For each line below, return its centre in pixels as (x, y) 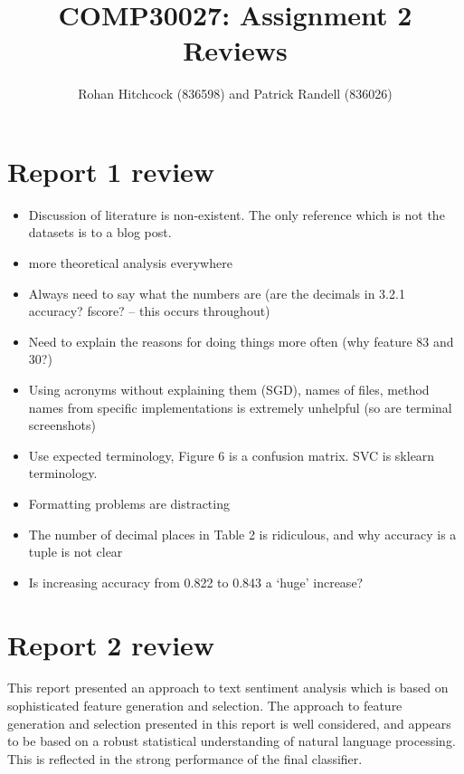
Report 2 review (111, 644)
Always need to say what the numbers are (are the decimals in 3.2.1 (217, 293)
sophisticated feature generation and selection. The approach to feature (205, 706)
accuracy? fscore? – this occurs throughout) (149, 311)
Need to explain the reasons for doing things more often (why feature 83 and (241, 341)
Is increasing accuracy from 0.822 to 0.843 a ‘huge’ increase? (196, 582)
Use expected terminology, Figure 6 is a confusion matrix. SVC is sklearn (232, 455)
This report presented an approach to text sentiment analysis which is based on (228, 688)
